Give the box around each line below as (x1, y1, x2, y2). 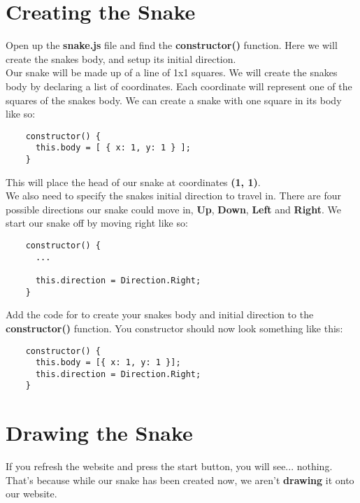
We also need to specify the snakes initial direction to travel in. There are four (6, 188, 341, 203)
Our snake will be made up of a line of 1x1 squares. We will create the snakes (6, 65, 338, 80)
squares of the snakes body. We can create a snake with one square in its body (6, 92, 342, 107)
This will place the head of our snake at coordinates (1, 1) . (6, 174, 261, 189)
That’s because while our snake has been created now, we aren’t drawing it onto (6, 472, 354, 487)
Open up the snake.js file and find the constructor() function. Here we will (6, 38, 338, 52)
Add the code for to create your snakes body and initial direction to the (6, 307, 314, 322)
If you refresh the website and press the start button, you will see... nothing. (6, 459, 333, 474)
